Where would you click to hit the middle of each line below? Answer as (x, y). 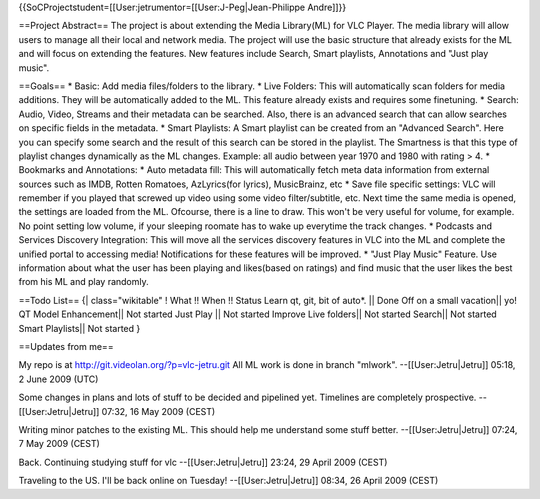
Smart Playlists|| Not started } (79, 328)
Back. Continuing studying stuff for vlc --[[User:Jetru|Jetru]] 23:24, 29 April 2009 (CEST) (203, 462)
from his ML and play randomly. (83, 282)
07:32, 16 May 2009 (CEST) (158, 411)
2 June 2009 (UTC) (58, 379)
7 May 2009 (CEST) (59, 444)
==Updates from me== (66, 346)
